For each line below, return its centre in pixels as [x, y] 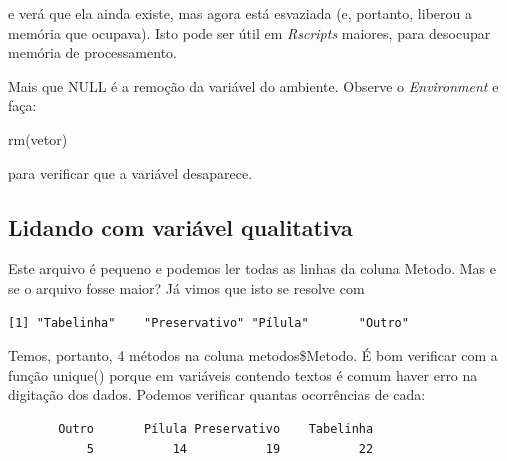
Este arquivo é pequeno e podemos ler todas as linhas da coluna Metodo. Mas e [252, 268]
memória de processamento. [92, 52]
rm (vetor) [38, 138]
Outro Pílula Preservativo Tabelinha [216, 428]
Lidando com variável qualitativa [180, 226]
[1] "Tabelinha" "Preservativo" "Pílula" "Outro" [208, 322]
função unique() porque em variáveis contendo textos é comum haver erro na [243, 374]
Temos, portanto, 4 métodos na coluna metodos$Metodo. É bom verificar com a [253, 355]
